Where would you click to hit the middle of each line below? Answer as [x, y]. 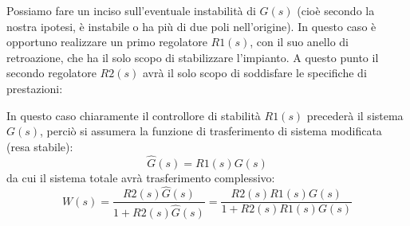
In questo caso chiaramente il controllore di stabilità [134, 115]
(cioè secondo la [336, 10]
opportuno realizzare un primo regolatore [107, 42]
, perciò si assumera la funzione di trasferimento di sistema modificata [211, 131]
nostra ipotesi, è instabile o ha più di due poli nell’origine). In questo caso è [191, 26]
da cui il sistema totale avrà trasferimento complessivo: [141, 177]
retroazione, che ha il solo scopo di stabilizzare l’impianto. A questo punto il [193, 57]
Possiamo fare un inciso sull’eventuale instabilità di [131, 10]
